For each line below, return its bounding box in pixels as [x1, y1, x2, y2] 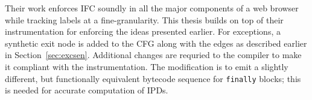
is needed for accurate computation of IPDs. [5, 84, 168, 96]
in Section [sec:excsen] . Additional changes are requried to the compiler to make [5, 49, 302, 61]
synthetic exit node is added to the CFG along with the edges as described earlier [5, 37, 307, 49]
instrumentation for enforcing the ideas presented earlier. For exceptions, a [5, 25, 281, 38]
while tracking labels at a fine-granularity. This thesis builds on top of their [5, 13, 284, 26]
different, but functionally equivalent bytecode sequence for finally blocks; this [5, 72, 301, 84]
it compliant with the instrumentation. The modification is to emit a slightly [5, 60, 288, 72]
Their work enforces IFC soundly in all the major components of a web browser [5, 2, 299, 14]
